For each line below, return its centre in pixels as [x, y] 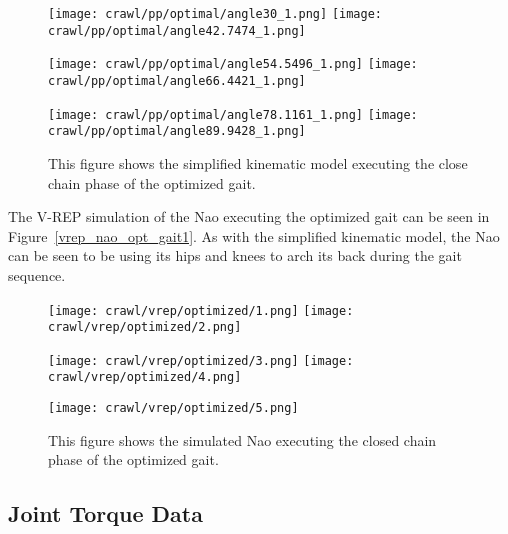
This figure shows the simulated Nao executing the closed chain [242, 439]
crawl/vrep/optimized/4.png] [145, 377]
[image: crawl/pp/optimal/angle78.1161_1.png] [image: [233, 114]
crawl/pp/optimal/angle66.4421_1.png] [177, 80]
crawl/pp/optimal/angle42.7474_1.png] [177, 30]
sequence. [37, 274]
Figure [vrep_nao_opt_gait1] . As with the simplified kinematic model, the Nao [254, 235]
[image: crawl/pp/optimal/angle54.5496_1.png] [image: [233, 64]
